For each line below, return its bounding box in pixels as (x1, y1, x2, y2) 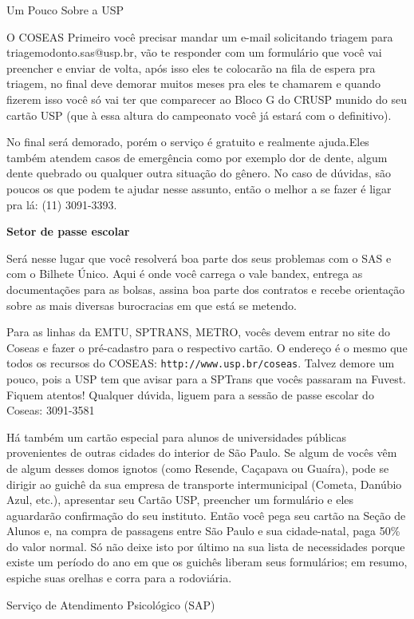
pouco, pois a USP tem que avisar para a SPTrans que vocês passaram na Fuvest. (6, 370, 406, 387)
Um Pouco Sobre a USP (6, 2, 124, 18)
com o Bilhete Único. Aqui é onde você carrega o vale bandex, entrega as (6, 265, 363, 282)
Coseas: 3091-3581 (6, 402, 95, 419)
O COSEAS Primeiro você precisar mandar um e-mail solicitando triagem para (6, 28, 393, 45)
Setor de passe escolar (6, 223, 130, 240)
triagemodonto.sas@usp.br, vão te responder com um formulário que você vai (6, 44, 382, 61)
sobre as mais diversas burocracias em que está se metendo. (6, 296, 297, 313)
